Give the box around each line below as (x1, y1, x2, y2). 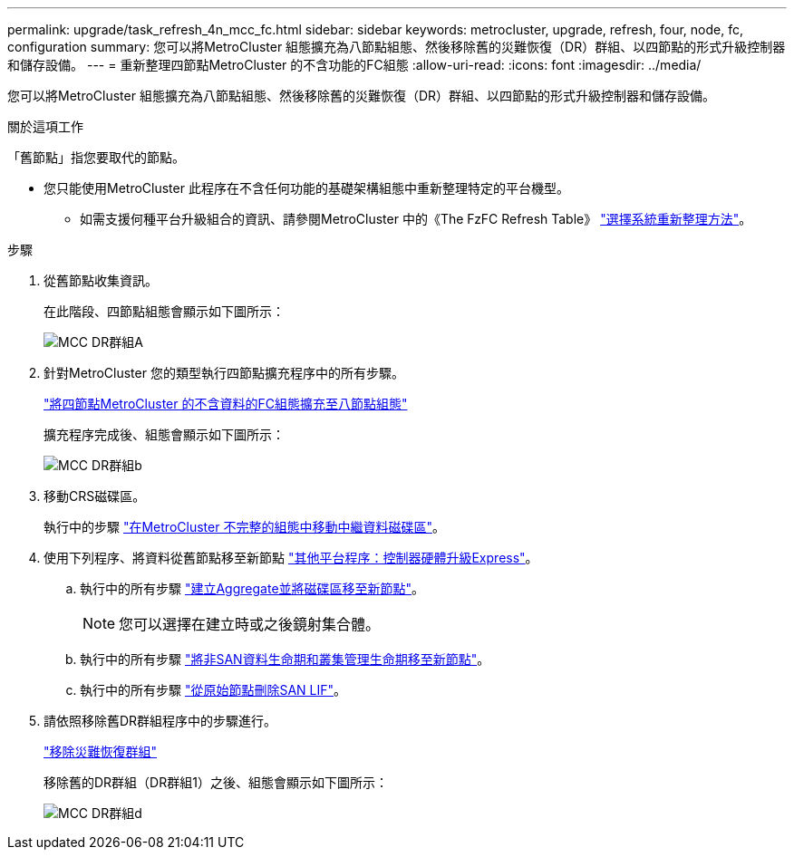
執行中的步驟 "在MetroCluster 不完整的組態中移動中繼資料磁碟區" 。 (44, 519, 445, 534)
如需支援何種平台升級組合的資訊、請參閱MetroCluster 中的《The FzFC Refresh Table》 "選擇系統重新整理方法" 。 (80, 211, 752, 226)
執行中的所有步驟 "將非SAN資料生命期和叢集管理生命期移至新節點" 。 (80, 651, 490, 667)
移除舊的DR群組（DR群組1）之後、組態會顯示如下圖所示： (44, 775, 388, 790)
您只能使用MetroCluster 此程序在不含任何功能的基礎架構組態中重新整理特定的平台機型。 (44, 180, 569, 196)
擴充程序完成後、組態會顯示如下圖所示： (44, 427, 285, 442)
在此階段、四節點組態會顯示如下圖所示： (44, 303, 285, 319)
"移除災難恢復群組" (44, 744, 158, 759)
